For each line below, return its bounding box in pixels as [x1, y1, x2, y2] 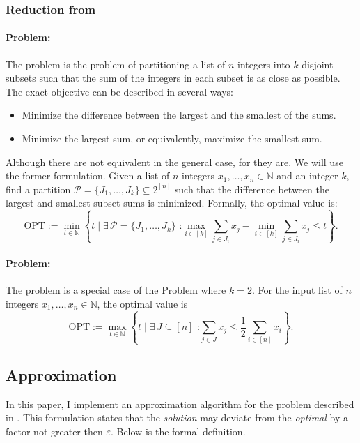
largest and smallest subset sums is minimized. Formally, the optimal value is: [6, 195, 338, 210]
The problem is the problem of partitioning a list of [6, 57, 226, 71]
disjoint [302, 57, 334, 71]
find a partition [6, 181, 71, 196]
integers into [237, 57, 290, 71]
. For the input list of [251, 283, 343, 297]
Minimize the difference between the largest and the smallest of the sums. [22, 107, 336, 122]
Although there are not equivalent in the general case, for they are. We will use [6, 154, 343, 169]
